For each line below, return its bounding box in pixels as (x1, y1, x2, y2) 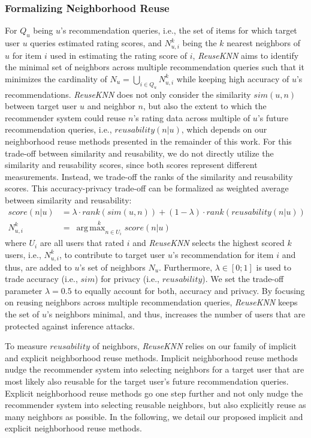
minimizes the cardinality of (5, 72, 107, 85)
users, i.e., (5, 248, 41, 260)
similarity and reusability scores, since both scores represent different (5, 158, 258, 171)
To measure (5, 340, 47, 352)
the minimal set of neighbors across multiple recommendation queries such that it (5, 61, 304, 73)
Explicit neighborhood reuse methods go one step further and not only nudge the (5, 386, 303, 399)
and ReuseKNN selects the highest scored (132, 236, 285, 249)
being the (182, 37, 217, 49)
